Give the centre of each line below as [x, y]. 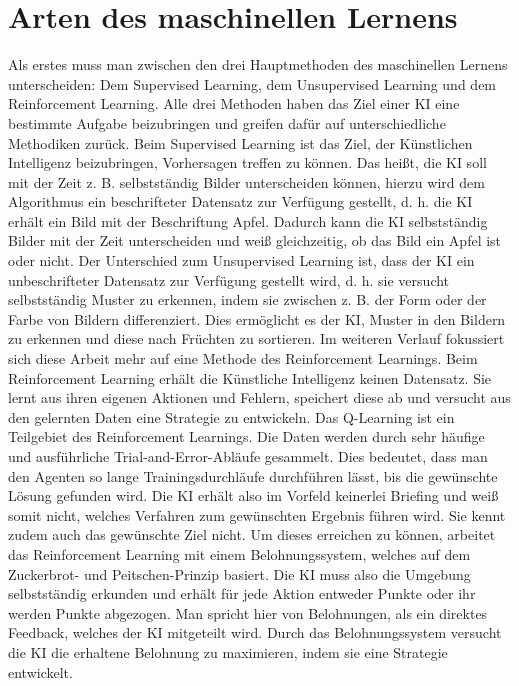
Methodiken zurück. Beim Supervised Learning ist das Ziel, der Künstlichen [240, 142]
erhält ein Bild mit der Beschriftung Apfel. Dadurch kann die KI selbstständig [248, 220]
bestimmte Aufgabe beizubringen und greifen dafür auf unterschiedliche [227, 122]
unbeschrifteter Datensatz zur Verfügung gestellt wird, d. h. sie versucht [229, 279]
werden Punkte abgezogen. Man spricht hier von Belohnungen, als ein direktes [248, 612]
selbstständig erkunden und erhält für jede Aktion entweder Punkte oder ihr [242, 593]
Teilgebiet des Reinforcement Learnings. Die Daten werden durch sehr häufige [246, 436]
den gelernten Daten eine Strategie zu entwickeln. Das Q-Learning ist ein [231, 416]
